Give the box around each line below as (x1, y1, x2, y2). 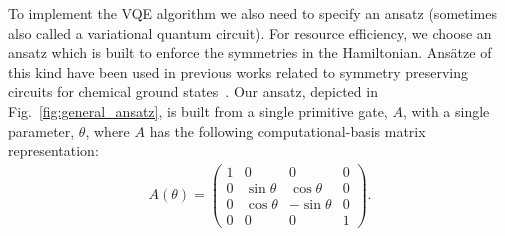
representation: (8, 140, 99, 161)
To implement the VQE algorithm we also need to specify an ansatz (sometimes (8, 3, 497, 23)
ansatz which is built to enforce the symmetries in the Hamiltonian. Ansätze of (8, 42, 492, 63)
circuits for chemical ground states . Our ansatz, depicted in (8, 81, 378, 102)
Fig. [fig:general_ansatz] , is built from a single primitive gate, (8, 100, 388, 121)
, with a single (402, 100, 490, 121)
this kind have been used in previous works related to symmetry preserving (8, 61, 468, 82)
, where (85, 120, 130, 141)
